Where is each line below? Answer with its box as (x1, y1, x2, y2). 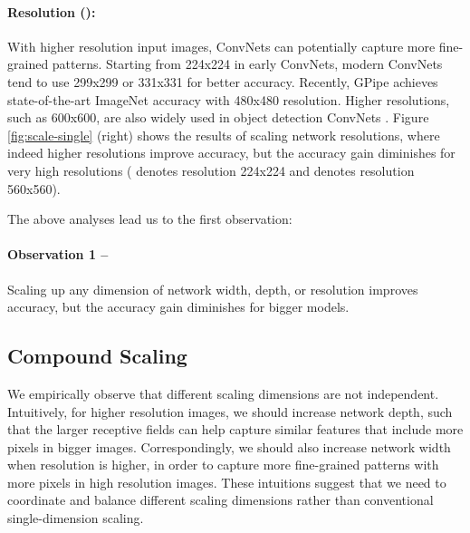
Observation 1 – (7, 245, 109, 264)
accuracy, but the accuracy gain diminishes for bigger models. (7, 297, 350, 316)
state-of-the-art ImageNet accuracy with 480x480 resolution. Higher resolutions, (7, 90, 450, 109)
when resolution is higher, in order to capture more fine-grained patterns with (7, 455, 439, 474)
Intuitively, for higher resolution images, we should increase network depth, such (7, 402, 453, 421)
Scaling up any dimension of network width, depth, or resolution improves (7, 279, 418, 298)
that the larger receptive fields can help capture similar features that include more (7, 420, 464, 439)
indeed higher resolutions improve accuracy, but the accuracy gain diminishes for (7, 143, 456, 162)
